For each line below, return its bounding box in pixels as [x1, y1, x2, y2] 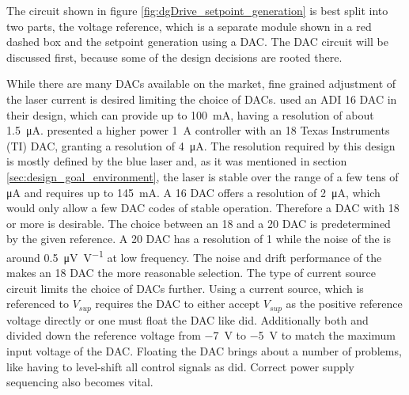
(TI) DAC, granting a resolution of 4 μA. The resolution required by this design [6, 137, 396, 154]
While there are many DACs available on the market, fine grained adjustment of [6, 75, 396, 92]
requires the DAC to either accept [95, 295, 260, 312]
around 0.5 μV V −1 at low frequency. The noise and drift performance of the [6, 246, 382, 265]
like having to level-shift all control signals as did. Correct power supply [6, 358, 354, 374]
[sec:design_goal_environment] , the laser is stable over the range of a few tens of [6, 168, 399, 184]
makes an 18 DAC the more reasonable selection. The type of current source [6, 264, 376, 281]
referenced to [6, 295, 70, 312]
